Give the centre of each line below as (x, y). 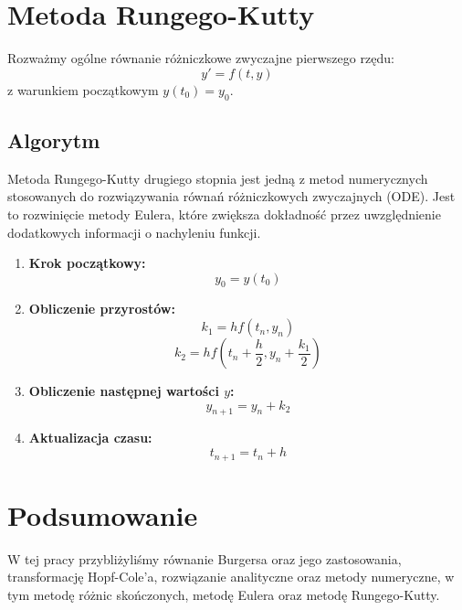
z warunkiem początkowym (83, 89)
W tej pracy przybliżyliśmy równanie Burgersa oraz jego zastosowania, (205, 558)
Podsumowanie (103, 514)
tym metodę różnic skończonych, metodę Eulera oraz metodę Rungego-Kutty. (224, 594)
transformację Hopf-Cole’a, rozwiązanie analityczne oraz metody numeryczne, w (231, 577)
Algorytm (54, 139)
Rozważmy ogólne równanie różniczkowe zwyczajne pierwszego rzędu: (201, 58)
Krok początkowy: (87, 263)
